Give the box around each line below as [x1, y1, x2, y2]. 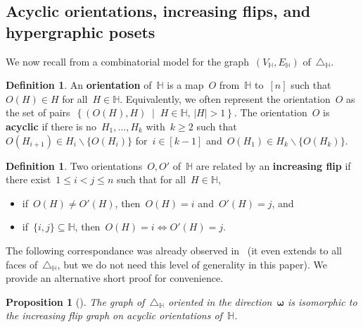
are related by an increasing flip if [196, 158, 351, 173]
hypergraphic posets [6, 20, 155, 42]
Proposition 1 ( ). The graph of [6, 294, 145, 309]
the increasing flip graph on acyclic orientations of [6, 308, 222, 323]
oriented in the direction [167, 294, 272, 309]
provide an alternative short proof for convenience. [6, 271, 224, 285]
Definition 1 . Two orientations [6, 158, 143, 173]
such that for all [116, 172, 186, 187]
